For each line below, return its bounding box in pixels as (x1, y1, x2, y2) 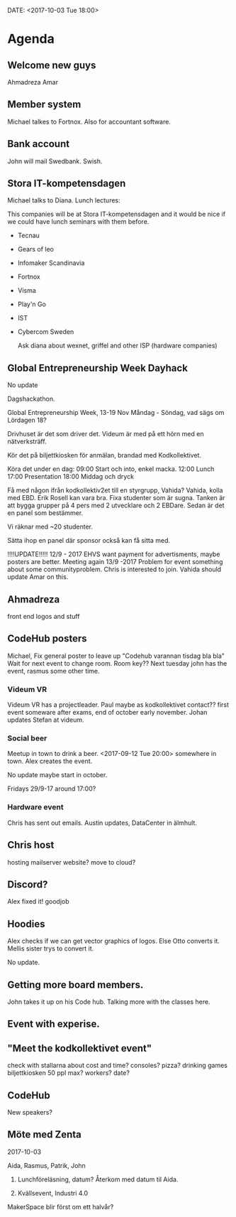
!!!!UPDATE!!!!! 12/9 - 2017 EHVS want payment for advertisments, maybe (7, 550, 220, 558)
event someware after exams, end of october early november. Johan (7, 708, 208, 717)
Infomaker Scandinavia (17, 259, 85, 267)
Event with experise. (7, 1018, 101, 1030)
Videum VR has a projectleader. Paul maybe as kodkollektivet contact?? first (7, 701, 229, 709)
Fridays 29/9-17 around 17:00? (7, 784, 96, 793)
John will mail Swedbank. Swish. (7, 156, 103, 166)
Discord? (7, 878, 48, 890)
